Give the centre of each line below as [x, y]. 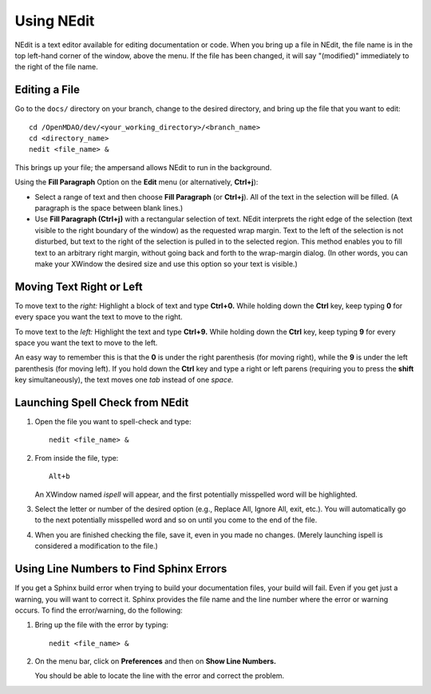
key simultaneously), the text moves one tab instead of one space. [124, 380]
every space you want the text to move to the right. [99, 317]
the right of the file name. [57, 67]
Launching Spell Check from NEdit [102, 402]
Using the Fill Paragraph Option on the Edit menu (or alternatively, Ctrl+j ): [136, 182]
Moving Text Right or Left [79, 286]
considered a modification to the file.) [97, 546]
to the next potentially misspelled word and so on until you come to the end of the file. [176, 520]
